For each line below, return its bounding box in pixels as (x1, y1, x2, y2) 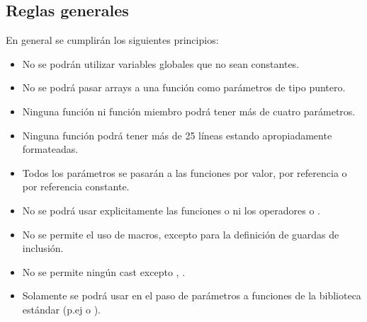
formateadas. (22, 142, 79, 156)
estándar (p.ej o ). (22, 301, 101, 316)
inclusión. (22, 241, 64, 255)
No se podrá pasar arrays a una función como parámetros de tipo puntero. (22, 80, 346, 95)
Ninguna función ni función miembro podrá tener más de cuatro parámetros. (22, 103, 356, 118)
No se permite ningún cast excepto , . (22, 264, 186, 279)
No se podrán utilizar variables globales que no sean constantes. (22, 56, 300, 71)
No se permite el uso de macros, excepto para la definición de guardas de (22, 226, 339, 241)
